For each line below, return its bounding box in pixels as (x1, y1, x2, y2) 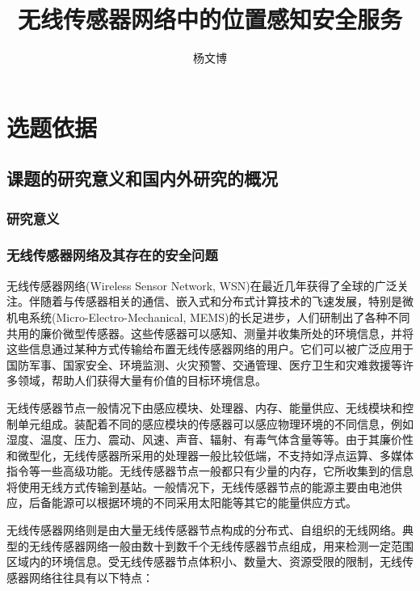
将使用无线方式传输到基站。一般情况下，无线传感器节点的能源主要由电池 (6, 478, 391, 495)
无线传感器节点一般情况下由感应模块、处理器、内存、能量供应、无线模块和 (6, 399, 402, 416)
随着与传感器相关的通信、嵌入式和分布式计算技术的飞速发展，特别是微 (40, 293, 414, 310)
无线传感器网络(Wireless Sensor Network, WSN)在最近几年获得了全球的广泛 (6, 277, 397, 293)
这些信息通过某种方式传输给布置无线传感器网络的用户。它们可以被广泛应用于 (6, 340, 414, 357)
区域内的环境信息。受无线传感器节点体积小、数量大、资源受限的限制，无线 (6, 553, 402, 570)
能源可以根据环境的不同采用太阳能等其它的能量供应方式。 (51, 494, 357, 511)
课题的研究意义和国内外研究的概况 (6, 166, 278, 191)
